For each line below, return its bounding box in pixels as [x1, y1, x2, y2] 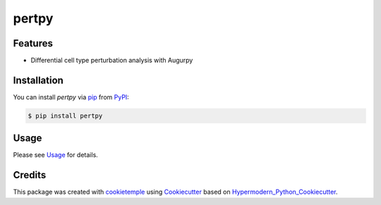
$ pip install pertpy [28, 111, 103, 120]
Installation [13, 74, 64, 86]
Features [13, 37, 53, 49]
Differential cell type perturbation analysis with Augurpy [30, 56, 193, 65]
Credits [13, 169, 47, 181]
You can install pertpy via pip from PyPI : [13, 92, 130, 101]
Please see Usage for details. [13, 151, 98, 159]
